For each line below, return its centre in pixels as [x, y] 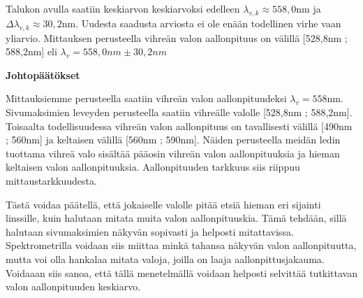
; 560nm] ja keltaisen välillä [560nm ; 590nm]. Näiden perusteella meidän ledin [173, 140]
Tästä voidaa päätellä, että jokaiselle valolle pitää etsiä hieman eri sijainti [163, 204]
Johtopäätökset [43, 74]
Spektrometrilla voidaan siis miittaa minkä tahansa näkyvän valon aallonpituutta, [181, 245]
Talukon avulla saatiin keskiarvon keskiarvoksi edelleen [123, 8]
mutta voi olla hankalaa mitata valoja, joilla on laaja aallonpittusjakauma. [165, 258]
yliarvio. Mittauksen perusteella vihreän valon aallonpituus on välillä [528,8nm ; [177, 37]
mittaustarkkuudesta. [51, 180]
